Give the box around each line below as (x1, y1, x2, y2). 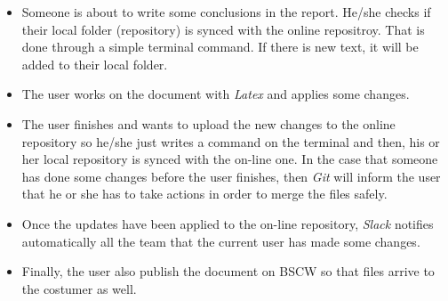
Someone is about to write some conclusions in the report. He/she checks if (21, 3, 431, 20)
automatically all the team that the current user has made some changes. (21, 232, 420, 250)
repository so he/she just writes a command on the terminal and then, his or (21, 132, 440, 150)
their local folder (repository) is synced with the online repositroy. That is (21, 20, 425, 38)
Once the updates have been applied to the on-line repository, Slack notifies (21, 214, 434, 232)
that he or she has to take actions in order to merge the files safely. (21, 184, 388, 203)
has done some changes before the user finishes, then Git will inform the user (21, 167, 441, 185)
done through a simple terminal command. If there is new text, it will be (21, 37, 419, 56)
